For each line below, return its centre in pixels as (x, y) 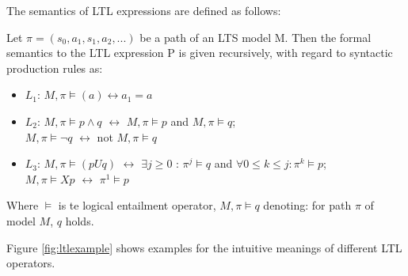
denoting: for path (307, 205)
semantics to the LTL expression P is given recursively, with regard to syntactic (200, 53)
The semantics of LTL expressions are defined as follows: (144, 10)
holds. (80, 220)
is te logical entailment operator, (137, 205)
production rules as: (55, 68)
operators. (31, 263)
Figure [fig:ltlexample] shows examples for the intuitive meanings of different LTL (204, 247)
